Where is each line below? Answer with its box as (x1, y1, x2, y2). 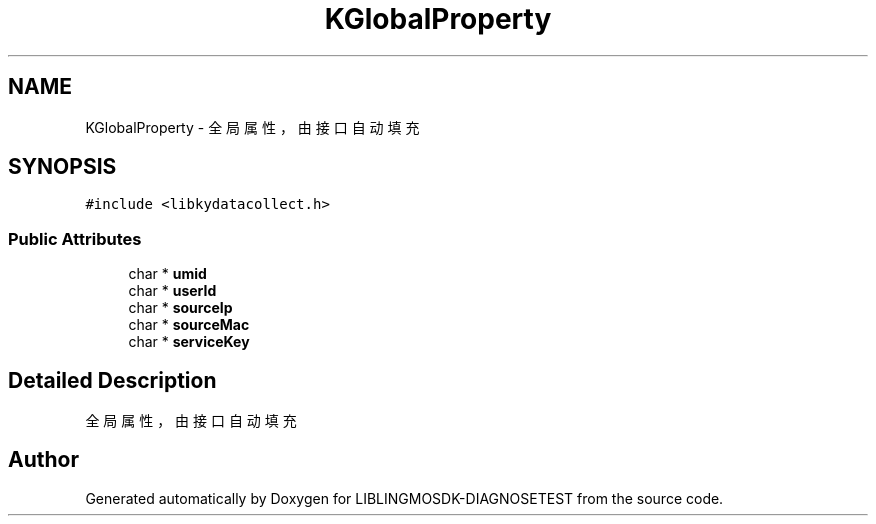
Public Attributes (8, 228, 142, 249)
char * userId (128, 282, 217, 300)
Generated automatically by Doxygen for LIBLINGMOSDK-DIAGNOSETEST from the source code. (85, 489, 724, 507)
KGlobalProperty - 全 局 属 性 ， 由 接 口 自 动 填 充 (85, 118, 420, 136)
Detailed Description (8, 367, 217, 393)
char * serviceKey (128, 333, 250, 351)
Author (8, 447, 79, 473)
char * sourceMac (128, 316, 250, 334)
